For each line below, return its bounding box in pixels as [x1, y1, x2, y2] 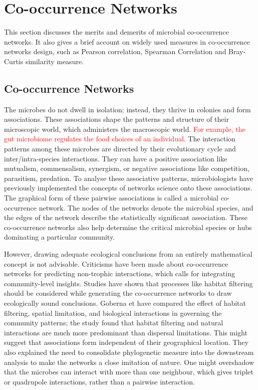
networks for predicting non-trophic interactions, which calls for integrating [4, 268, 235, 279]
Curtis [4, 56, 24, 66]
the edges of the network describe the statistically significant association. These [4, 212, 247, 223]
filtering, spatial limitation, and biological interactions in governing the [4, 307, 222, 318]
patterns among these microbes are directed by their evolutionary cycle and [4, 143, 236, 154]
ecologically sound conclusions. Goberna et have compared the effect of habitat [4, 297, 246, 308]
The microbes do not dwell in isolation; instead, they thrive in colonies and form [4, 104, 251, 114]
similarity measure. [25, 56, 84, 66]
